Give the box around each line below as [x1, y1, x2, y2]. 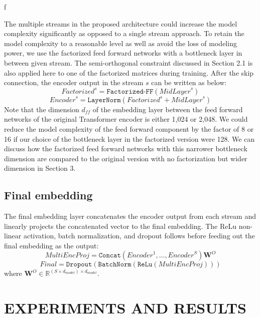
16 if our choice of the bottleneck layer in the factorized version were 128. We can [4, 133, 255, 144]
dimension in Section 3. [4, 163, 76, 173]
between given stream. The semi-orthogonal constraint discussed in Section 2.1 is [4, 57, 253, 68]
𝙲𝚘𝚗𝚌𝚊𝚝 [98, 252, 121, 259]
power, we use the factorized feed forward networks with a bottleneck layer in [4, 48, 242, 58]
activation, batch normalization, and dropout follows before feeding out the [23, 230, 255, 241]
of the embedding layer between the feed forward [92, 104, 243, 114]
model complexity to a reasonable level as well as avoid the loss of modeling [4, 38, 237, 48]
